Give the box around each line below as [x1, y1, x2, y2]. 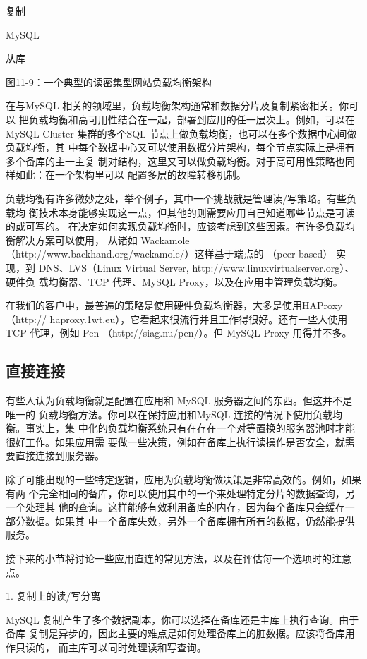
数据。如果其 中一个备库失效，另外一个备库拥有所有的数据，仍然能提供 [25, 513, 355, 528]
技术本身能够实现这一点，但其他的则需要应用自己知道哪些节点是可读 [38, 205, 355, 219]
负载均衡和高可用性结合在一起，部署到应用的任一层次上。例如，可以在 [28, 111, 355, 126]
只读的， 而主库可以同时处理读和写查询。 [15, 639, 207, 654]
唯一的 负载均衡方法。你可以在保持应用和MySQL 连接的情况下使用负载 [6, 406, 332, 421]
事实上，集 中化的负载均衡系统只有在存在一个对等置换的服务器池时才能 [25, 421, 355, 435]
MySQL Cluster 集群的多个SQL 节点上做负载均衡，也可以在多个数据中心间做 [6, 126, 357, 140]
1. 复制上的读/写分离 [6, 588, 101, 603]
